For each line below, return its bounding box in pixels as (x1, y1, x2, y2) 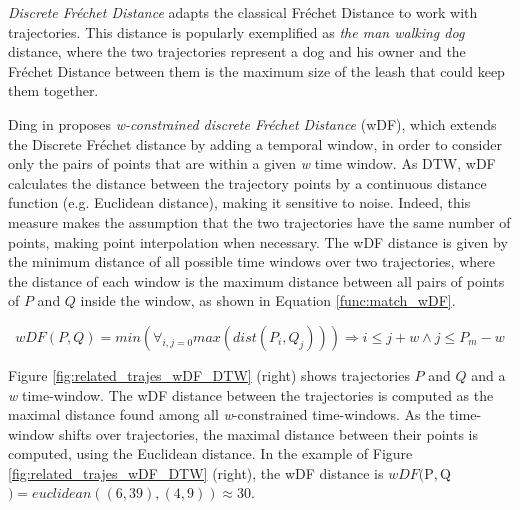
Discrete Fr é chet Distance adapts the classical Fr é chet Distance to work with (8, 2, 478, 22)
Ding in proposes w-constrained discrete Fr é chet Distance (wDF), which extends (8, 113, 497, 134)
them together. (8, 80, 99, 101)
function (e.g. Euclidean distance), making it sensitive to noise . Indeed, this (8, 192, 471, 213)
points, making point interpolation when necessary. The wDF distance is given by (8, 231, 508, 252)
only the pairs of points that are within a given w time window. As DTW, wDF (8, 153, 496, 174)
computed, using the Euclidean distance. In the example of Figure (8, 443, 413, 464)
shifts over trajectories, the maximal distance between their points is (58, 423, 478, 444)
